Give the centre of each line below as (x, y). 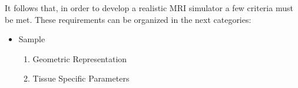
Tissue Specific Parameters (81, 78)
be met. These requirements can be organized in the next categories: (128, 19)
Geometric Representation (80, 58)
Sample (32, 39)
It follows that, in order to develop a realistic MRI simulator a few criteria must (149, 8)
